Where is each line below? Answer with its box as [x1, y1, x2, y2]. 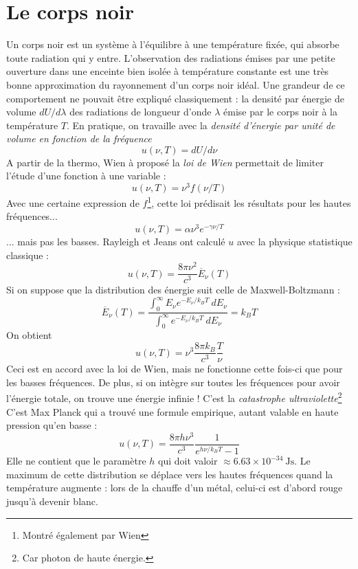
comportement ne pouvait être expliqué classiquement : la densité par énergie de [6, 91, 344, 105]
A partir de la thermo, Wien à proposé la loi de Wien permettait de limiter [6, 155, 324, 169]
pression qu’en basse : [6, 418, 98, 432]
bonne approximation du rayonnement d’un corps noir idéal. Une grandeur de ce [6, 77, 345, 91]
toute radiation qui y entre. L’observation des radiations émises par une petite [6, 50, 335, 65]
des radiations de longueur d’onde [69, 104, 212, 119]
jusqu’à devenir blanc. [6, 494, 98, 508]
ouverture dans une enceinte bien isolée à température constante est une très [6, 64, 329, 78]
